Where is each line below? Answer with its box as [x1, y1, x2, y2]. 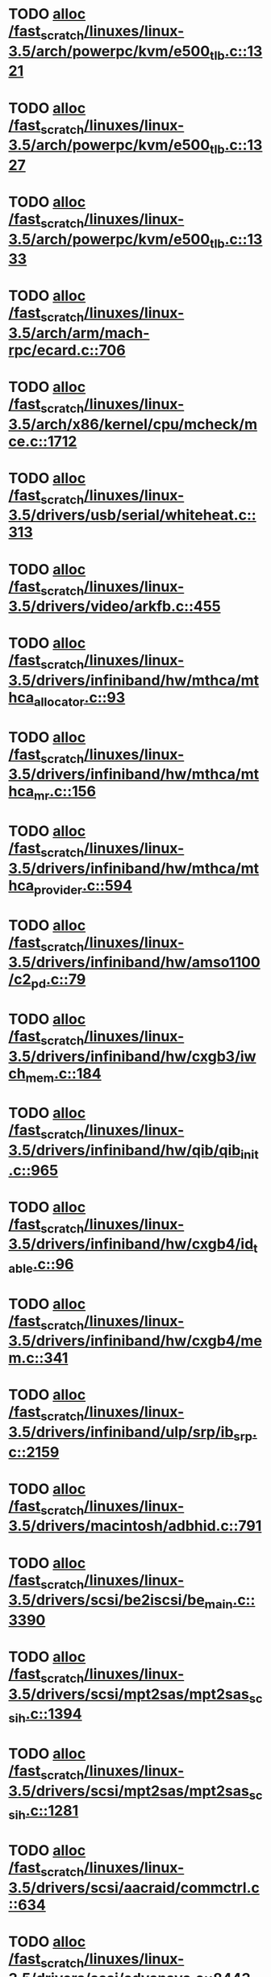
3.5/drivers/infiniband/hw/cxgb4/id [8, 1235, 254, 1253]
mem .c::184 [25, 1064, 102, 1086]
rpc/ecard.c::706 [8, 340, 127, 359]
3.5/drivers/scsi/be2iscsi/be [8, 1591, 206, 1609]
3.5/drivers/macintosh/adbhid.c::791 [8, 1517, 262, 1535]
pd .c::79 [31, 970, 86, 991]
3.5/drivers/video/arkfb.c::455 [8, 598, 221, 615]
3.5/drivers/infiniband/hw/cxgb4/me [8, 1332, 262, 1350]
